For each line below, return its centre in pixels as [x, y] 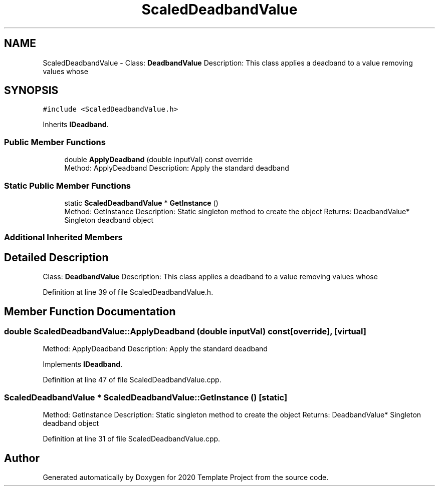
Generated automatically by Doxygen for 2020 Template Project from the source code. [186, 477]
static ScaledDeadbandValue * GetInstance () [141, 203]
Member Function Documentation [90, 311]
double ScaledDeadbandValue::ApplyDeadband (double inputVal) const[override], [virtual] [185, 331]
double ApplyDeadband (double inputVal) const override [159, 160]
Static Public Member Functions [68, 185]
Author [22, 458]
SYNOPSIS [31, 91]
